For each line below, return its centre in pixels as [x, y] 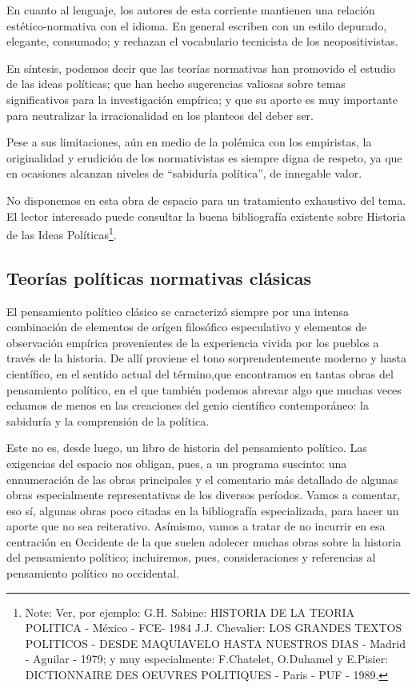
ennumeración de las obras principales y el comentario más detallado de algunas [202, 479]
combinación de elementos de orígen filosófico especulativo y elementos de [187, 327]
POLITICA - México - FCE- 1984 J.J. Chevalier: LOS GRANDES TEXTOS [214, 628]
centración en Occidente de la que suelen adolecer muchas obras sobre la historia [204, 541]
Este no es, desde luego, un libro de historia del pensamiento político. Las [187, 448]
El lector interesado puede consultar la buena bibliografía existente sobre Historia [206, 216]
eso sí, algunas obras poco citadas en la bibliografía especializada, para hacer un [203, 510]
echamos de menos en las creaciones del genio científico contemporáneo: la [188, 405]
